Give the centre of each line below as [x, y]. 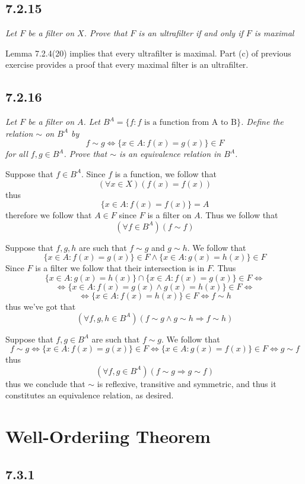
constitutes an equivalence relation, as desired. [90, 395]
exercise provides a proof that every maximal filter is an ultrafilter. [127, 65]
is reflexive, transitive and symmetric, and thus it [187, 383]
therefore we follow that [49, 215]
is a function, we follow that [166, 173]
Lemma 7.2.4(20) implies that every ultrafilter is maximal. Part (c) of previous [148, 53]
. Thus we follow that [239, 215]
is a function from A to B [190, 123]
